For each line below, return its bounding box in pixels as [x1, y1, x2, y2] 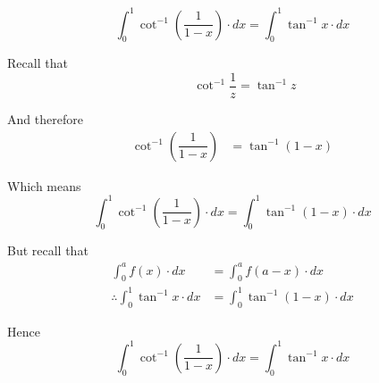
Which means [7, 176, 81, 195]
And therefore [7, 109, 83, 128]
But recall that [7, 241, 88, 260]
